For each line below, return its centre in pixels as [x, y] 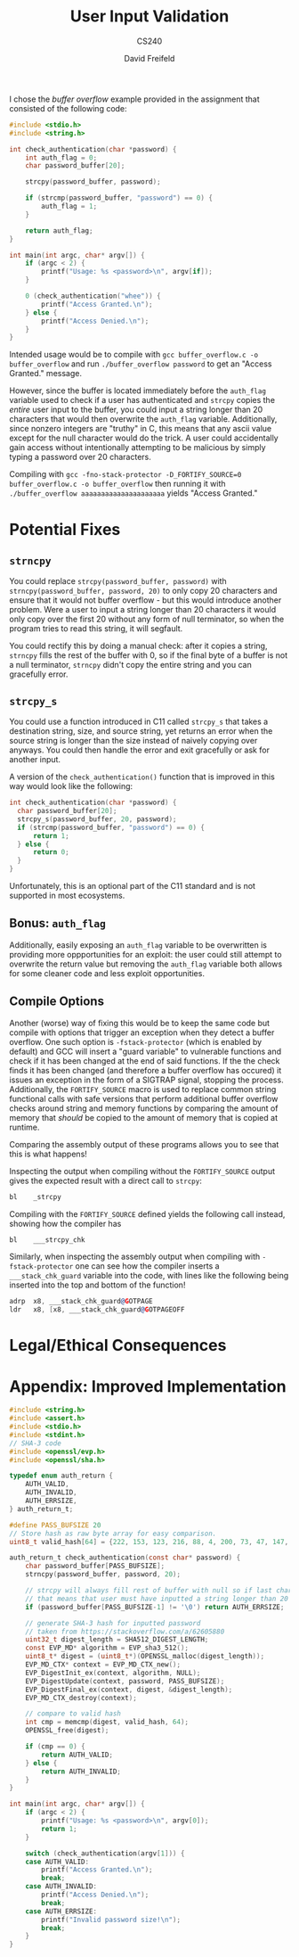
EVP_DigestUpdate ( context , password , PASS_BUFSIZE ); [125, 1681]
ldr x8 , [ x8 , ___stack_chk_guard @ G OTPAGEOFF [97, 1310]
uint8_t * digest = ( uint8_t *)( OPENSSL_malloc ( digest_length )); [145, 1657]
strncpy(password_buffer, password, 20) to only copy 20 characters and [143, 591]
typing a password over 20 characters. [80, 457]
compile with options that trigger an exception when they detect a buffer [142, 1032]
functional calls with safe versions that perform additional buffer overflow [144, 1098]
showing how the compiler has [65, 1223]
